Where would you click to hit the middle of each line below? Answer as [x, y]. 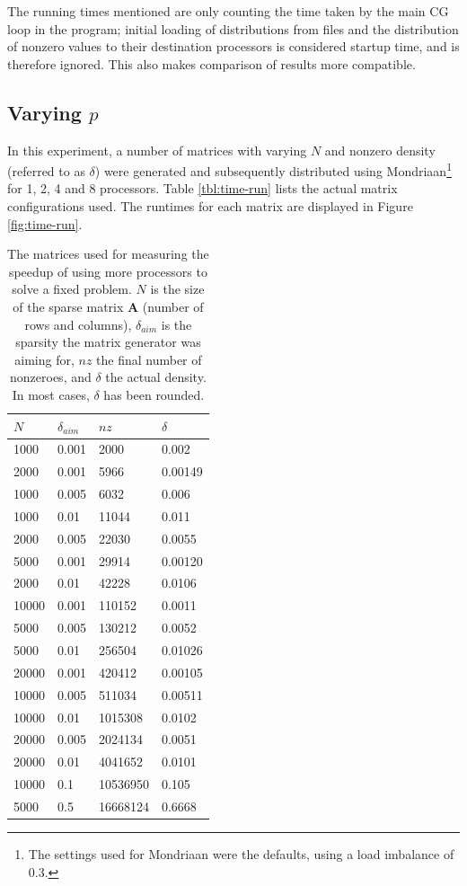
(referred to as [46, 170]
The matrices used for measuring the [108, 254]
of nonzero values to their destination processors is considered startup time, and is [233, 46]
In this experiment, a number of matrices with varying [157, 150]
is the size [177, 289]
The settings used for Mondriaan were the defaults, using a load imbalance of [241, 853]
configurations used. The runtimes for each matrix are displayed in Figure [210, 206]
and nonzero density [380, 150]
